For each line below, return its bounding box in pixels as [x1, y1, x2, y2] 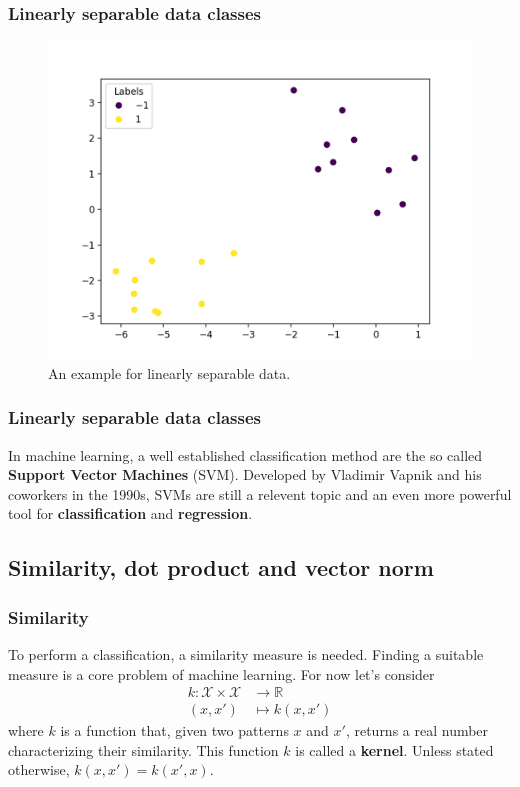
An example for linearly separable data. [48, 362, 291, 383]
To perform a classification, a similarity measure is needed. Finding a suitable [8, 644, 484, 664]
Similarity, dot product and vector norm [8, 552, 434, 583]
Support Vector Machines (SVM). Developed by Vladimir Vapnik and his [8, 464, 482, 485]
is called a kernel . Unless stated [295, 739, 494, 760]
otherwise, [8, 759, 70, 780]
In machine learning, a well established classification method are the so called [8, 444, 483, 465]
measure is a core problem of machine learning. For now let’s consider [8, 663, 435, 684]
